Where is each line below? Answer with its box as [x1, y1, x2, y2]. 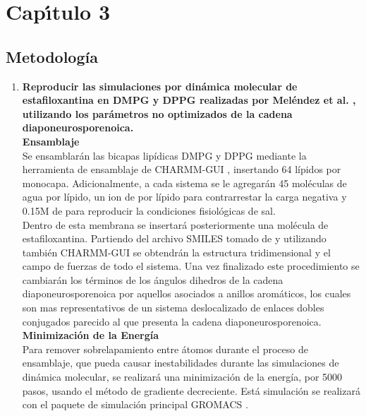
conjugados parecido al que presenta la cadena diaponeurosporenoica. [22, 314, 322, 328]
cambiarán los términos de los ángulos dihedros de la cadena [22, 272, 283, 287]
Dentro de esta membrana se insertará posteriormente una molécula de [22, 217, 329, 232]
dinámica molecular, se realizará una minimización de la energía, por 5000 [22, 369, 343, 384]
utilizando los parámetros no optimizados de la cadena [22, 106, 293, 121]
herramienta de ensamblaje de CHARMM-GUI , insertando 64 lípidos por [22, 162, 341, 177]
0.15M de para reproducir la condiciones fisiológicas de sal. [22, 203, 276, 218]
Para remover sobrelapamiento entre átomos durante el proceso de [22, 341, 308, 356]
